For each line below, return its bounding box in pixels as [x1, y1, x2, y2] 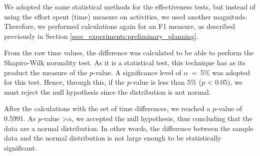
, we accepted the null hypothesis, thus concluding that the [71, 113, 253, 123]
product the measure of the [4, 67, 87, 77]
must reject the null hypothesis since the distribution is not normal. [4, 86, 211, 97]
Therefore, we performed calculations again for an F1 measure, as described [4, 21, 236, 31]
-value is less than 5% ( [130, 77, 202, 87]
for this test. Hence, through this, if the [4, 77, 125, 87]
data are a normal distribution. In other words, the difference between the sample [4, 123, 254, 133]
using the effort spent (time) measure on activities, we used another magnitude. [4, 11, 248, 21]
